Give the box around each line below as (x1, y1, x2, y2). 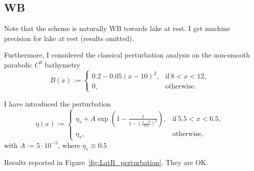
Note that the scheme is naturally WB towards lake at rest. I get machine (4, 23, 230, 33)
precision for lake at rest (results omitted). (4, 32, 134, 43)
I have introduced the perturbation (4, 98, 111, 108)
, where (57, 139, 80, 150)
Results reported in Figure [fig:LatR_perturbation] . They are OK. (4, 157, 208, 167)
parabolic (4, 59, 32, 69)
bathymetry (44, 59, 80, 69)
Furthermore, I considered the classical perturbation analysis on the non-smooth (4, 49, 250, 60)
